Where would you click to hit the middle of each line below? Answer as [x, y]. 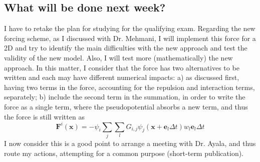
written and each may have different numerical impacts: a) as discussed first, [122, 77]
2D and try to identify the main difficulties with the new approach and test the [126, 48]
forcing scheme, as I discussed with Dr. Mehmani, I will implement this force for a [130, 38]
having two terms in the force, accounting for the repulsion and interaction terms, [129, 87]
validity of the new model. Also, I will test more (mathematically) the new [118, 57]
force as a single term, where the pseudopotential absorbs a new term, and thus [126, 106]
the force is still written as [44, 116]
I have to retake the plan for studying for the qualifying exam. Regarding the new [130, 28]
